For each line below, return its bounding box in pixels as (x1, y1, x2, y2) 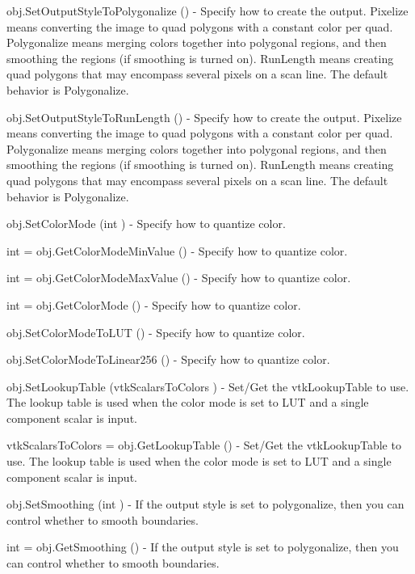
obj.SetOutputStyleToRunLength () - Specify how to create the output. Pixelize (6, 108, 402, 125)
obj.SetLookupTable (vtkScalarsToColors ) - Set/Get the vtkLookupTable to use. (6, 378, 409, 395)
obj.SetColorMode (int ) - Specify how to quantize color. (6, 215, 286, 232)
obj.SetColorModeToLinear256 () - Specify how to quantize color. (6, 351, 330, 368)
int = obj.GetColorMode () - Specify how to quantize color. (6, 296, 301, 313)
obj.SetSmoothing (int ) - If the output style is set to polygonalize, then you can (6, 496, 405, 513)
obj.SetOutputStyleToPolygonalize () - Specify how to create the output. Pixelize (6, 2, 409, 19)
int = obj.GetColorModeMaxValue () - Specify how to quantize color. (6, 269, 351, 286)
